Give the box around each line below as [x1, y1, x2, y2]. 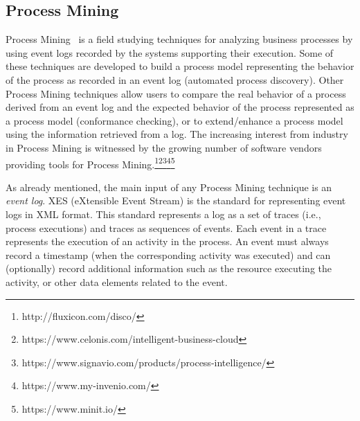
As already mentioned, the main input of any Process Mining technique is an [6, 179, 332, 194]
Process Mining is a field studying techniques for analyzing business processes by [6, 32, 353, 46]
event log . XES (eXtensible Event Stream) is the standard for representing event [6, 193, 346, 208]
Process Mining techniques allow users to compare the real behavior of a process [6, 86, 346, 100]
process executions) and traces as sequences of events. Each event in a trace [6, 220, 327, 235]
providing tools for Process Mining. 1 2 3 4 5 [6, 154, 175, 171]
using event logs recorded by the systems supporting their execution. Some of [6, 45, 334, 60]
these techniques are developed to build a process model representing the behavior [6, 59, 354, 73]
